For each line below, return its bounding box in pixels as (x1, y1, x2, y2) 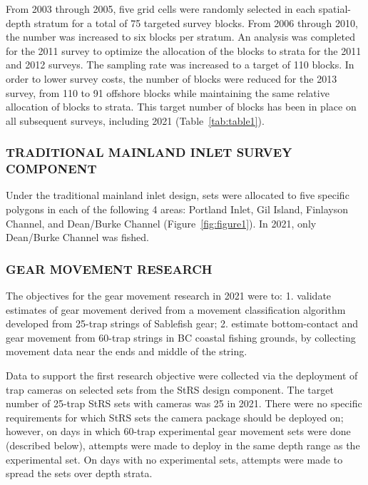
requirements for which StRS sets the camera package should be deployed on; (6, 409, 344, 424)
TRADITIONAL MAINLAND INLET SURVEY (6, 143, 292, 161)
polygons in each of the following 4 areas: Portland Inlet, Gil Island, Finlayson (6, 202, 349, 217)
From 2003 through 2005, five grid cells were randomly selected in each (6, 1, 316, 16)
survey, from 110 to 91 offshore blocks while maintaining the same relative (6, 85, 329, 100)
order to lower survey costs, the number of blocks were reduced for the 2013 (6, 71, 337, 86)
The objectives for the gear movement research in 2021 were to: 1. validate (6, 288, 332, 303)
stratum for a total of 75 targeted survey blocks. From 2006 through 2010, (34, 15, 358, 30)
